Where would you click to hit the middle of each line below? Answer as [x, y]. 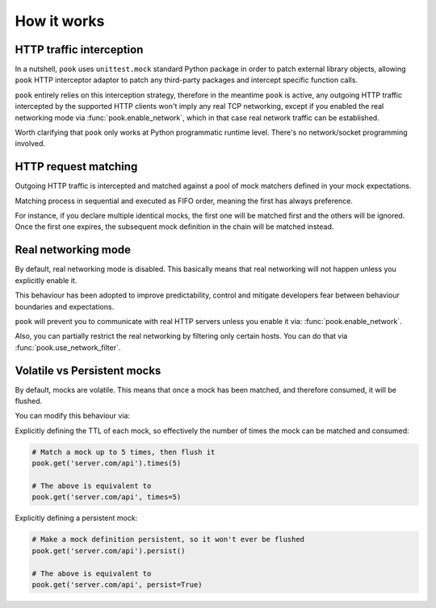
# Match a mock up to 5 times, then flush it [124, 452]
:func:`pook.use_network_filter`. [68, 348]
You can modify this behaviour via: [73, 416]
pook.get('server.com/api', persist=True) [117, 584]
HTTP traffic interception [79, 50]
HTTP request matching [76, 167]
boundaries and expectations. [65, 306]
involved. [30, 144]
